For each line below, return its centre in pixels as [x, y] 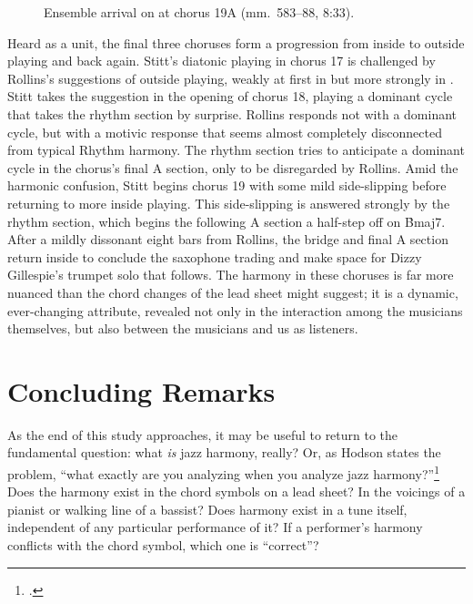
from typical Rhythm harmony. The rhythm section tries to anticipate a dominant [236, 150]
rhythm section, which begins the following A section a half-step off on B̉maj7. [226, 221]
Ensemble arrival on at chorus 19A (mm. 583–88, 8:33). [199, 12]
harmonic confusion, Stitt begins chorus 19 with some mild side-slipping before [227, 185]
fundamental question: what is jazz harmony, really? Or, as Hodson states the [224, 452]
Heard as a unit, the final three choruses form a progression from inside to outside [236, 42]
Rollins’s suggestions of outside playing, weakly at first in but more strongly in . [231, 78]
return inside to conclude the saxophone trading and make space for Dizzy [215, 256]
